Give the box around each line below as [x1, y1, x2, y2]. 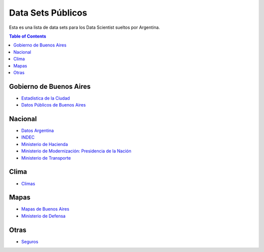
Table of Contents [9, 33, 46, 39]
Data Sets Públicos [9, 7, 88, 18]
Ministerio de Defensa [21, 213, 66, 219]
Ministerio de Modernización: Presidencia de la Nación [21, 148, 132, 154]
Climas [21, 181, 35, 187]
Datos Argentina [21, 127, 54, 134]
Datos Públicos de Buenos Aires [21, 102, 86, 108]
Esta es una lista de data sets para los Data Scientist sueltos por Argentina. [9, 24, 160, 30]
